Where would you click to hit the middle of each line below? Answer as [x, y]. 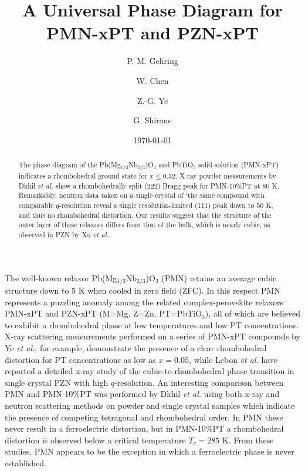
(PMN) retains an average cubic [219, 277]
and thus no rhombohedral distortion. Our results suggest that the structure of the [145, 215]
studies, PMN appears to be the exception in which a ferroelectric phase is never [150, 451]
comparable [36, 205]
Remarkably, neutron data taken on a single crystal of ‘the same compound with [142, 195]
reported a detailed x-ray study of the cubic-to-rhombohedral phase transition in [150, 371]
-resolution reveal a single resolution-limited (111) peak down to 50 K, [166, 205]
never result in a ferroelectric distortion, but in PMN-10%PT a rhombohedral [144, 428]
